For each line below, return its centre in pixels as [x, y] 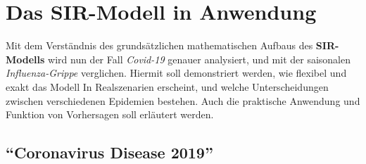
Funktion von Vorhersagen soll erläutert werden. [110, 114]
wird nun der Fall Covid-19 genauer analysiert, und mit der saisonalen [200, 59]
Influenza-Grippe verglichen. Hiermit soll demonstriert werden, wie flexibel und [176, 73]
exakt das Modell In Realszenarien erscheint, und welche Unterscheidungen [167, 86]
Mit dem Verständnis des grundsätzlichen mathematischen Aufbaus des [159, 45]
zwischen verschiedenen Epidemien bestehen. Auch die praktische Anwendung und [183, 100]
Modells [25, 59]
